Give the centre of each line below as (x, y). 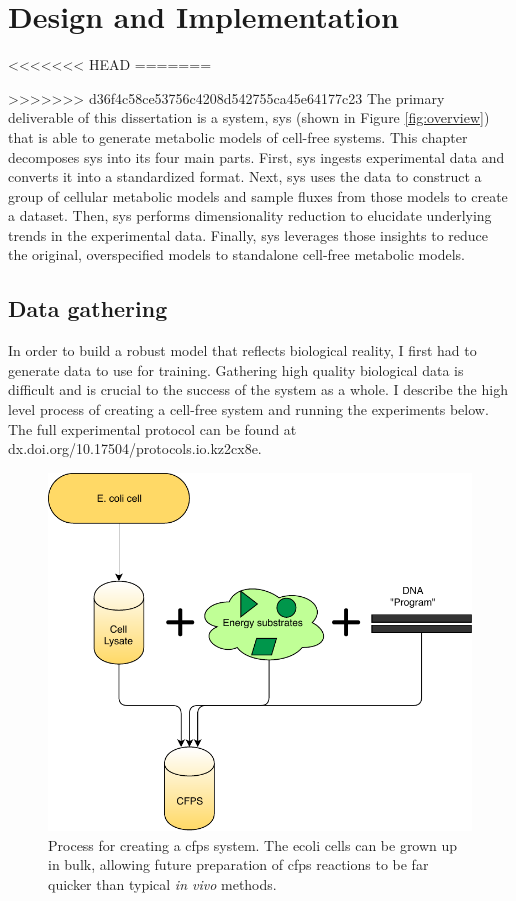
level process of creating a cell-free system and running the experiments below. (248, 409)
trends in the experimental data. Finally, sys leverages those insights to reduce (248, 234)
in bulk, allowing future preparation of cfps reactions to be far (238, 864)
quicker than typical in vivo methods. (162, 883)
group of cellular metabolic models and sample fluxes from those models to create (258, 195)
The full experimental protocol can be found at (152, 428)
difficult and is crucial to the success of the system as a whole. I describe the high (258, 389)
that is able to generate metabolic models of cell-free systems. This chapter (238, 136)
